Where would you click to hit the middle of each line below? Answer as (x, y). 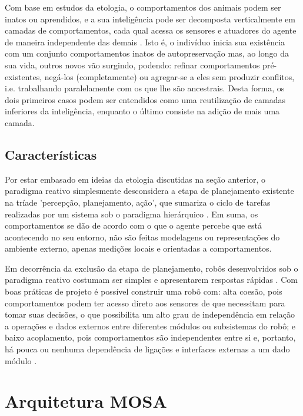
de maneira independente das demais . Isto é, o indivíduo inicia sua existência (145, 42)
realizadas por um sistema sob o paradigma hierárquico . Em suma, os (131, 214)
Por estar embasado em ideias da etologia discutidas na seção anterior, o (135, 179)
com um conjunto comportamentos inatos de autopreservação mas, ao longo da (147, 53)
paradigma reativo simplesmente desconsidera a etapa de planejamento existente (149, 191)
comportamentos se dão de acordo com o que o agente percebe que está (133, 225)
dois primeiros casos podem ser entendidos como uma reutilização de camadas (145, 99)
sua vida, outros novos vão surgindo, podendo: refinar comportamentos (132, 65)
